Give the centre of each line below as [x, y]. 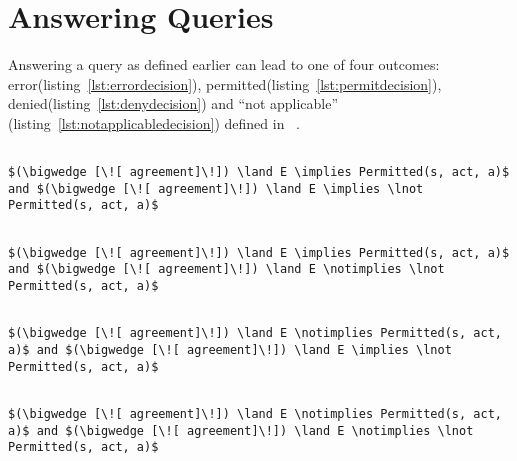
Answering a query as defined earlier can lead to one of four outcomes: [224, 64]
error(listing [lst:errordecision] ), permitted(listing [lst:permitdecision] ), [225, 83]
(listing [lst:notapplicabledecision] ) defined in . [154, 122]
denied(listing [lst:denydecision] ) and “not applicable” [173, 103]
